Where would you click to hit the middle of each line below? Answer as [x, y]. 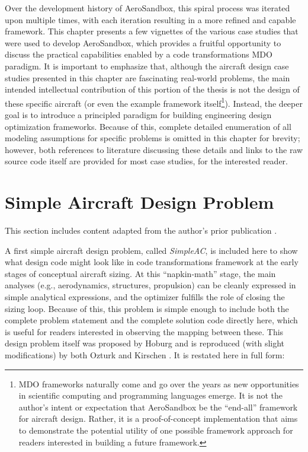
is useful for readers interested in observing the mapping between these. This [144, 331]
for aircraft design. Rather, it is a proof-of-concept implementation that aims [158, 418]
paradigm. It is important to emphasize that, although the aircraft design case [147, 66]
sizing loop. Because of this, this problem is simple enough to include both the [147, 308]
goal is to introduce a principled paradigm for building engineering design [138, 114]
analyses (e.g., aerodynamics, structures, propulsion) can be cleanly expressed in [150, 285]
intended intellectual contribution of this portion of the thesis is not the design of [152, 89]
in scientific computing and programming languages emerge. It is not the [151, 395]
